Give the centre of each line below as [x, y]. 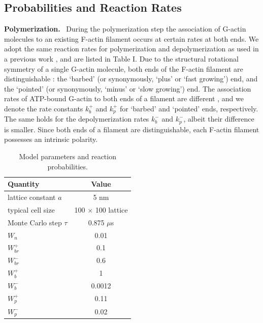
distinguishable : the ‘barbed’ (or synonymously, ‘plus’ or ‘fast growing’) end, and [131, 79]
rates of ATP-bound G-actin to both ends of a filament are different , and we [124, 98]
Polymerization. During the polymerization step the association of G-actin [125, 29]
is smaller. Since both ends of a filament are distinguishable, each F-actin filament [132, 129]
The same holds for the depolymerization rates [77, 119]
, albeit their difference [219, 119]
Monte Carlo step [35, 222]
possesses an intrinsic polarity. [51, 139]
